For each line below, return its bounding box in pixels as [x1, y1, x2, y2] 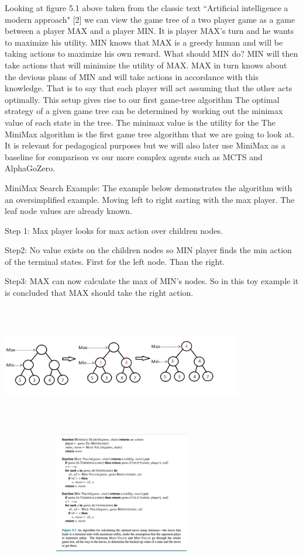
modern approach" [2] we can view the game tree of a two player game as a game [5, 13, 295, 25]
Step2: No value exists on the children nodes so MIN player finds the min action [5, 244, 292, 256]
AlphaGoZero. [5, 162, 56, 174]
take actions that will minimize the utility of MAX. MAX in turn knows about [5, 58, 287, 71]
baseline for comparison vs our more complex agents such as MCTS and [5, 150, 263, 163]
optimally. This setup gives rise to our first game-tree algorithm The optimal [5, 93, 280, 105]
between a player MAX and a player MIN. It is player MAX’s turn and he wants [5, 25, 294, 37]
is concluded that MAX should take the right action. [5, 286, 194, 299]
